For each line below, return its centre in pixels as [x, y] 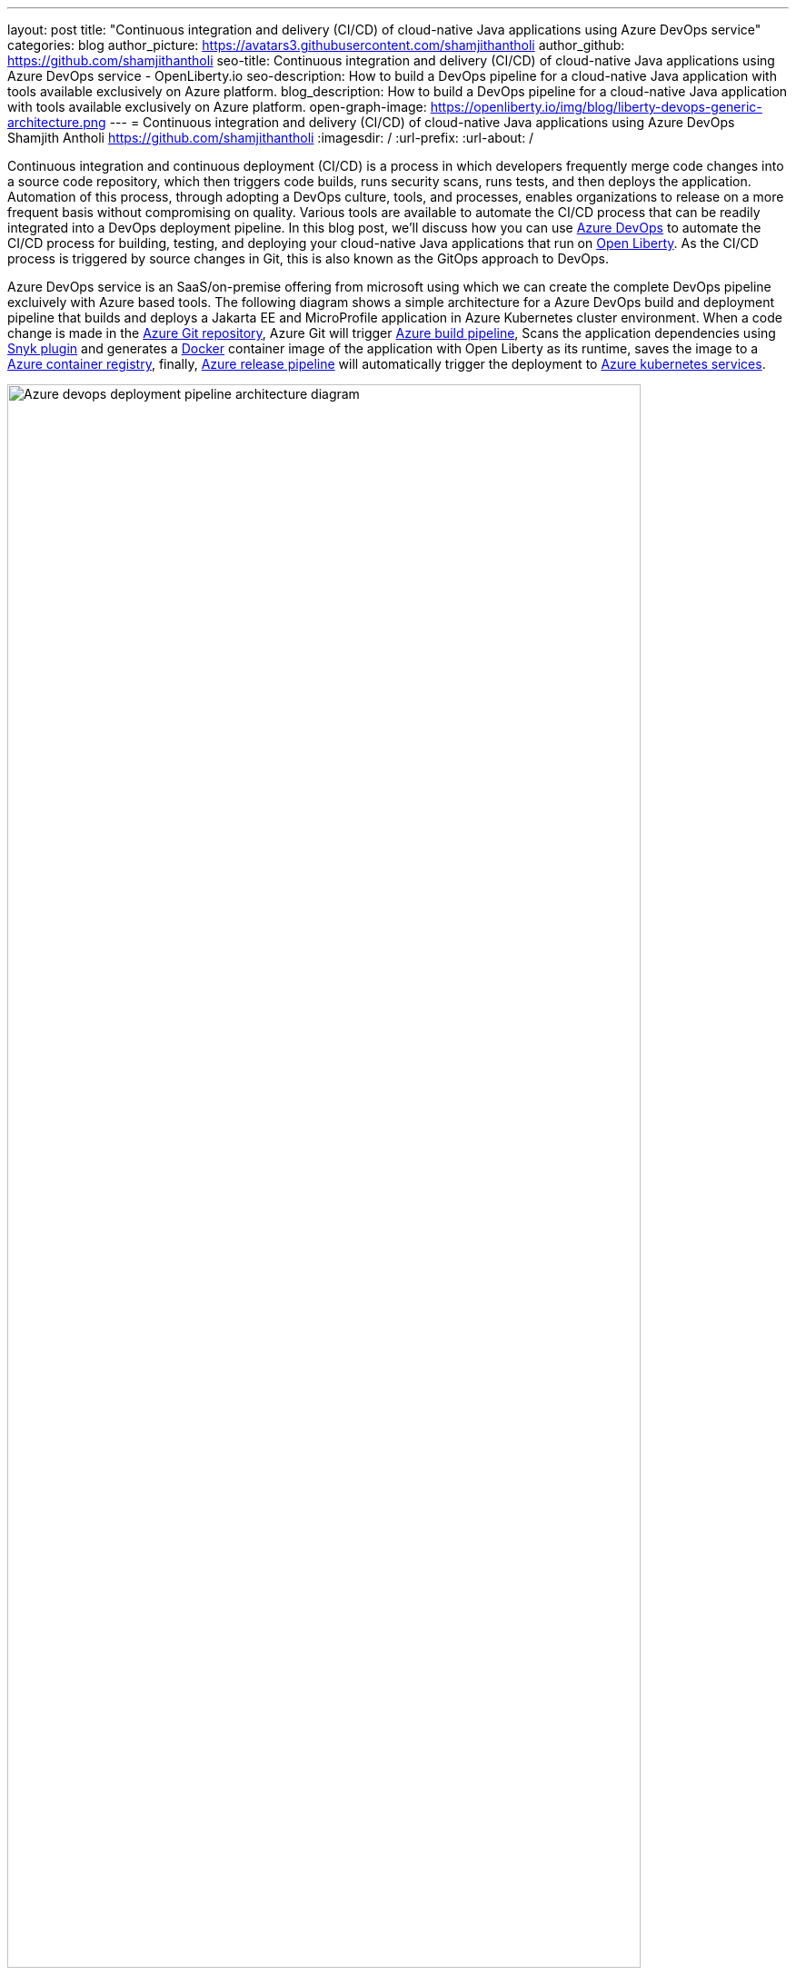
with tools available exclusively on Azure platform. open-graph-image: [217, 107]
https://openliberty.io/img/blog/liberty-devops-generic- [596, 107]
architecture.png [57, 122]
